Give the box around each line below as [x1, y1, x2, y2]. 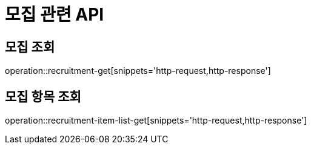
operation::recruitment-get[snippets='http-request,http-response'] [5, 65, 271, 76]
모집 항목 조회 [5, 88, 81, 104]
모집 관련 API [5, 4, 104, 25]
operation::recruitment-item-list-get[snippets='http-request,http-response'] [5, 115, 307, 126]
